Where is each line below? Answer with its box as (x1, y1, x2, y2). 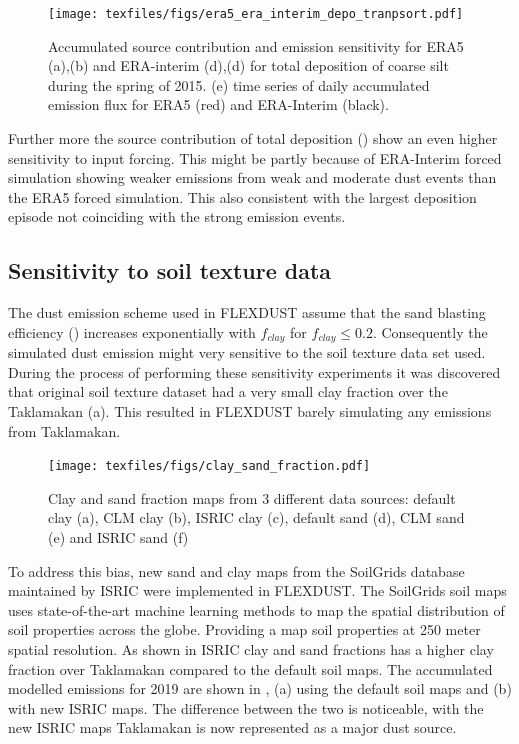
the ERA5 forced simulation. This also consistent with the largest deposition (8, 186, 477, 207)
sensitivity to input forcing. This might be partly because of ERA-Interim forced (8, 147, 502, 168)
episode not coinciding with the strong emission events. (8, 206, 346, 227)
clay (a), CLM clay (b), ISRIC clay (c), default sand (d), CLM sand (48, 507, 465, 528)
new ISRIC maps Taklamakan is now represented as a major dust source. (8, 717, 457, 738)
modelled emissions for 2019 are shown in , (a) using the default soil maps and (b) (8, 678, 512, 699)
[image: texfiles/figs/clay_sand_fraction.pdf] (48, 459, 371, 474)
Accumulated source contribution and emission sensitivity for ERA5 (48, 35, 464, 56)
